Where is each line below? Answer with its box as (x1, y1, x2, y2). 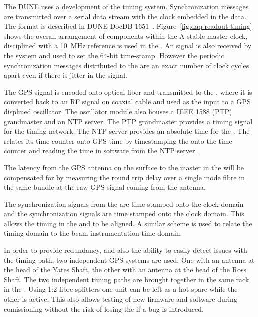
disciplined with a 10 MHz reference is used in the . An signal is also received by (4, 40, 252, 51)
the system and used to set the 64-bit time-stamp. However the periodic (4, 50, 224, 60)
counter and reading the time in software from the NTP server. (4, 145, 197, 156)
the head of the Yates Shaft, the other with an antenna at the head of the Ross (4, 264, 247, 275)
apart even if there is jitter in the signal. (4, 70, 127, 80)
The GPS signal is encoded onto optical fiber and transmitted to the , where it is (4, 86, 252, 97)
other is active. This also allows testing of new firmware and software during (4, 294, 237, 304)
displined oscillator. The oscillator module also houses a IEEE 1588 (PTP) (4, 106, 232, 116)
